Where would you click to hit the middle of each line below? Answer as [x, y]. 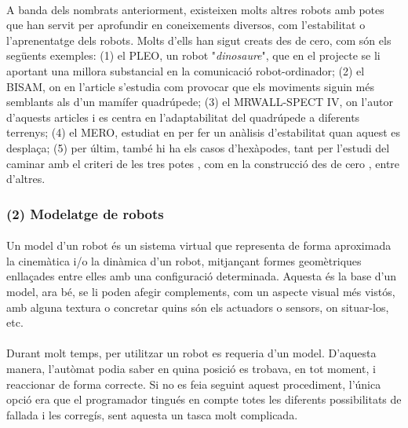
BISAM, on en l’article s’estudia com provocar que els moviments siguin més [190, 86]
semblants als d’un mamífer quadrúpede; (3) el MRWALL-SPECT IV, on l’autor [200, 102]
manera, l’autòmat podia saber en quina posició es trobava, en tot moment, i [191, 368]
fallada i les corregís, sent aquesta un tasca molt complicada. [152, 414]
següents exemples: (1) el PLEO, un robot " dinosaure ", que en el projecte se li [193, 55]
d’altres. [26, 179]
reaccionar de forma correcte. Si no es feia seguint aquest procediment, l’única [194, 384]
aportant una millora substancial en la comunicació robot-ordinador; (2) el [186, 70]
